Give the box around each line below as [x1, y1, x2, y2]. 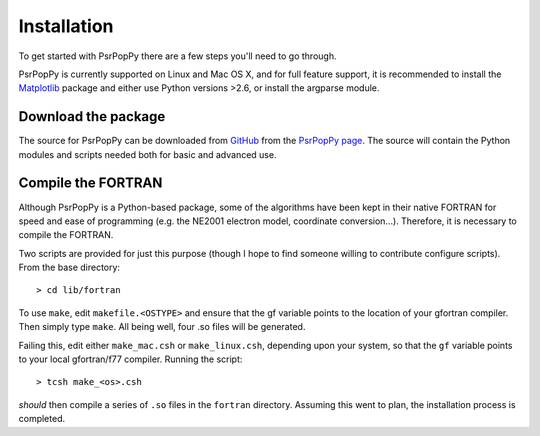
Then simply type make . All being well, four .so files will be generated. [18, 321, 306, 333]
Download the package [18, 108, 166, 125]
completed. [18, 413, 65, 425]
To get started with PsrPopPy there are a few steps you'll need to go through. [18, 50, 337, 62]
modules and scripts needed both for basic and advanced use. [18, 148, 277, 160]
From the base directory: [18, 261, 120, 274]
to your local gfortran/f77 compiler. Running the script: [18, 353, 243, 365]
